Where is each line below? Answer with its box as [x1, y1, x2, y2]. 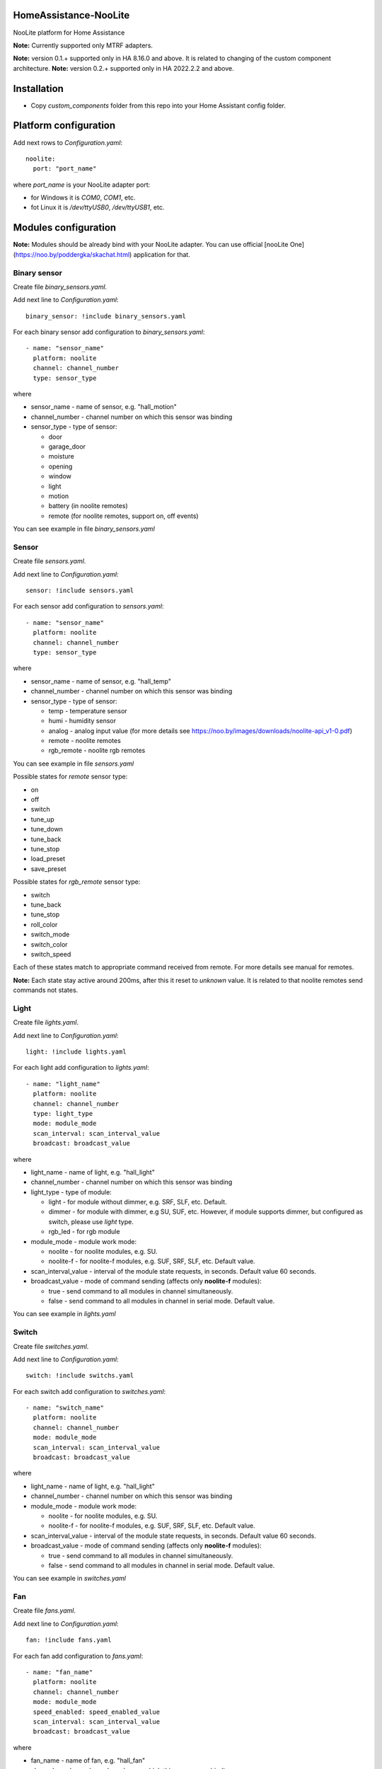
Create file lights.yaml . [13, 1018, 79, 1027]
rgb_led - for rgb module [48, 1228, 120, 1236]
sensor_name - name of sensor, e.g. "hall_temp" [30, 676, 171, 686]
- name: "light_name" [25, 1080, 100, 1088]
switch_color [30, 940, 68, 948]
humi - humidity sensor [48, 717, 117, 725]
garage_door [48, 442, 86, 451]
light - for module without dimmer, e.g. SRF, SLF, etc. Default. [48, 1198, 227, 1206]
